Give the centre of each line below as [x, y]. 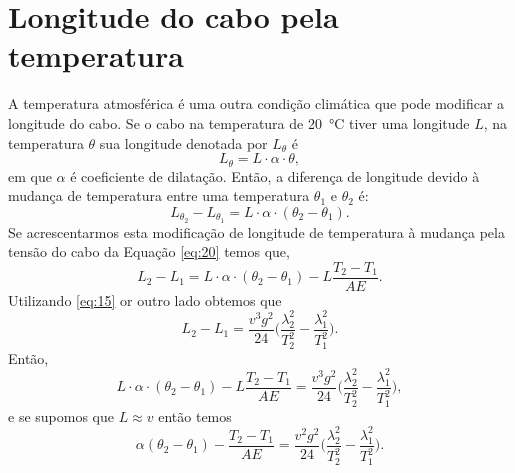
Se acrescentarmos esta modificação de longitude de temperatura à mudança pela [256, 231]
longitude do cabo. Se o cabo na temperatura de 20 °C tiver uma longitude [239, 122]
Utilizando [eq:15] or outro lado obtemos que [145, 299]
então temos [195, 415]
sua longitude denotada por [183, 142]
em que [30, 175]
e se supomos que [61, 415]
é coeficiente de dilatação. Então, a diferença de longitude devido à [275, 175]
